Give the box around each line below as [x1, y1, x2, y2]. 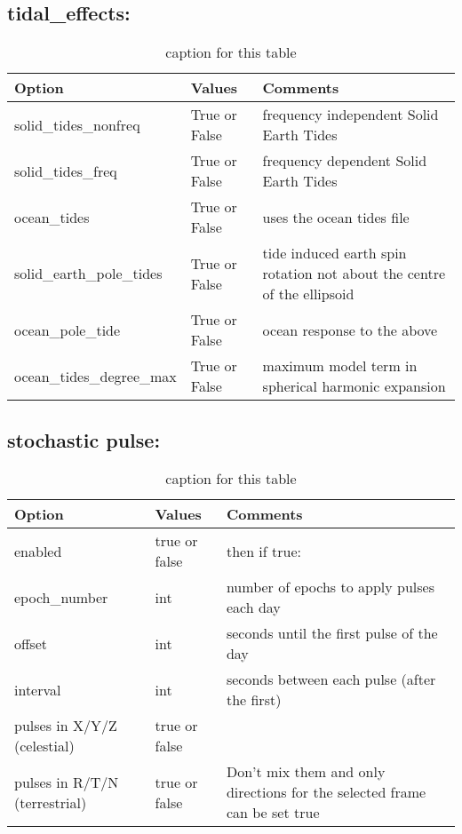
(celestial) [14, 735, 75, 757]
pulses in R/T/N [14, 771, 119, 792]
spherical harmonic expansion [262, 376, 446, 397]
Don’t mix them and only [226, 761, 386, 782]
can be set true [226, 802, 320, 823]
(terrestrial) [14, 791, 87, 813]
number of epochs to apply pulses [226, 576, 435, 598]
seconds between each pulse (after [226, 669, 436, 690]
